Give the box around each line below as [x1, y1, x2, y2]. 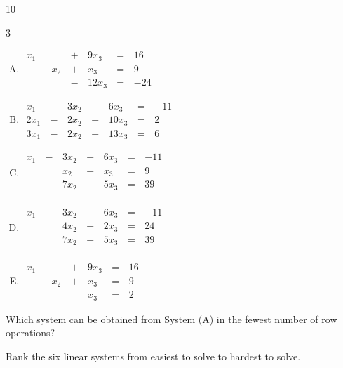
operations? [6, 325, 55, 340]
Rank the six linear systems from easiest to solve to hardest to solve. [6, 348, 301, 363]
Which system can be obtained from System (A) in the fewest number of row [6, 311, 337, 326]
